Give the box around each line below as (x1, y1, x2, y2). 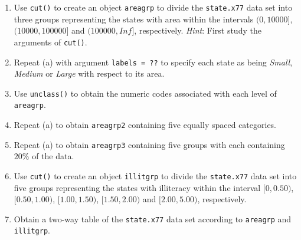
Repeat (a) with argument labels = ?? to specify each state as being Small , (14, 55, 293, 68)
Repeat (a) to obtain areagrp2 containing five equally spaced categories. (14, 119, 277, 131)
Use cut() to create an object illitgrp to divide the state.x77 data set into (14, 169, 297, 182)
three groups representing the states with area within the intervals (14, 12, 254, 25)
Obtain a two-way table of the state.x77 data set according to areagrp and (14, 212, 292, 225)
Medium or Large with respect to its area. (14, 67, 165, 80)
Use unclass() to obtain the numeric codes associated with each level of (14, 87, 277, 99)
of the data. (32, 150, 74, 162)
